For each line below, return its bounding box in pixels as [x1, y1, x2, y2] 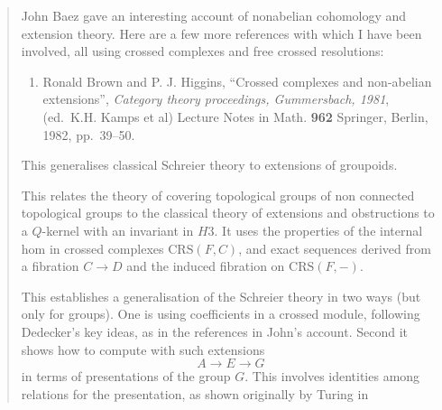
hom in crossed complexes [21, 238, 164, 257]
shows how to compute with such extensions [21, 340, 265, 359]
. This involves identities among [244, 367, 420, 386]
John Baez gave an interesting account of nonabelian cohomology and [21, 6, 407, 24]
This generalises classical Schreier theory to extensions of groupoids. [21, 155, 398, 174]
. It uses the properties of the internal [214, 220, 423, 239]
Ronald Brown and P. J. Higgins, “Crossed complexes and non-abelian [42, 71, 432, 90]
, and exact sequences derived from [238, 238, 431, 257]
